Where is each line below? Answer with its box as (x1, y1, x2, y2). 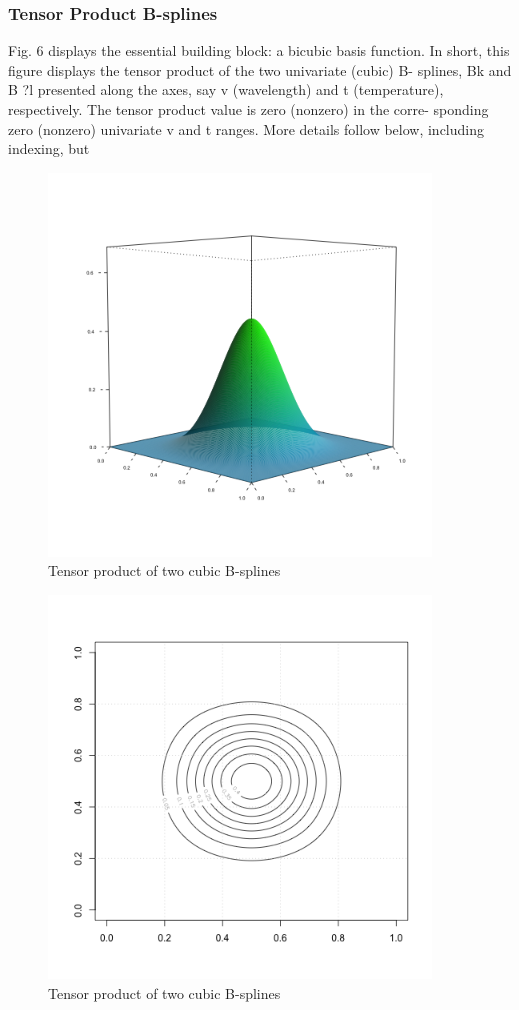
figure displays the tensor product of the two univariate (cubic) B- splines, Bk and (8, 59, 512, 80)
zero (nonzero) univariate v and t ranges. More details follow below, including (8, 118, 484, 139)
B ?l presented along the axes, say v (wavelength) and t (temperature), (8, 79, 444, 100)
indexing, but (8, 138, 90, 159)
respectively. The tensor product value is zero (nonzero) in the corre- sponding (8, 99, 489, 119)
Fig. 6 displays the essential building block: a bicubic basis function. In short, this (8, 40, 510, 61)
